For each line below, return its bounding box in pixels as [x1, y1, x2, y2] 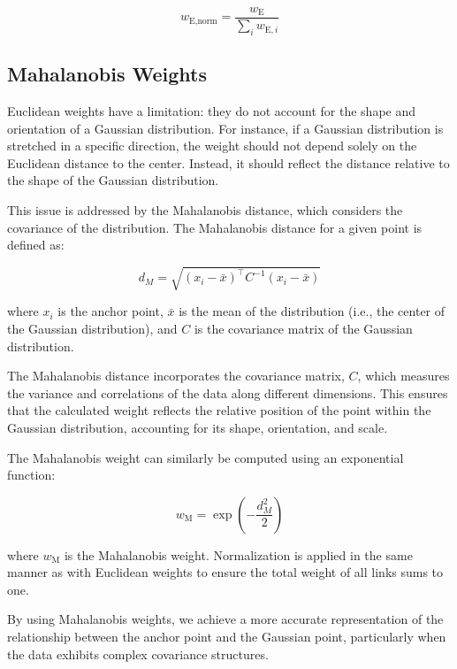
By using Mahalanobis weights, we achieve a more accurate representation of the [7, 610, 444, 628]
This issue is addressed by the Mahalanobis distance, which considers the [7, 201, 403, 219]
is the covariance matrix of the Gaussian [194, 319, 413, 337]
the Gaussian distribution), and [7, 319, 178, 337]
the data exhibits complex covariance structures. [7, 644, 269, 663]
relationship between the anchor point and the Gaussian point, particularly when [7, 627, 446, 646]
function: [7, 465, 56, 484]
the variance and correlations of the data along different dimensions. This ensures [7, 383, 448, 402]
